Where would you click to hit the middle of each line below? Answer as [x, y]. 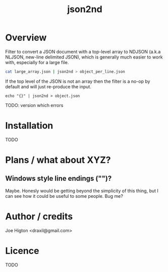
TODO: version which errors [34, 105]
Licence [22, 251]
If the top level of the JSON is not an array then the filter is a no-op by [78, 81]
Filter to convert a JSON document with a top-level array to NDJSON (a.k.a [83, 51]
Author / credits [39, 216]
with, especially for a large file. [37, 62]
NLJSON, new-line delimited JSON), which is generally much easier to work [84, 57]
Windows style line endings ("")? [59, 178]
